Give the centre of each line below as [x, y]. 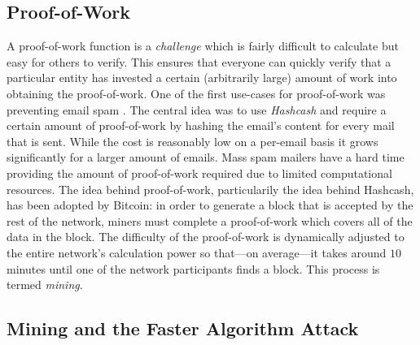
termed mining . [45, 285]
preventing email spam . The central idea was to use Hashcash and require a [197, 109]
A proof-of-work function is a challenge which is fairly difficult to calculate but [203, 46]
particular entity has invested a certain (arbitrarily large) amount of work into [202, 78]
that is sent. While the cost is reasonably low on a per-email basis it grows [192, 141]
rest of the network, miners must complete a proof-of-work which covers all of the [210, 220]
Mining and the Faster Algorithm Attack [183, 328]
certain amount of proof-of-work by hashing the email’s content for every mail [201, 125]
